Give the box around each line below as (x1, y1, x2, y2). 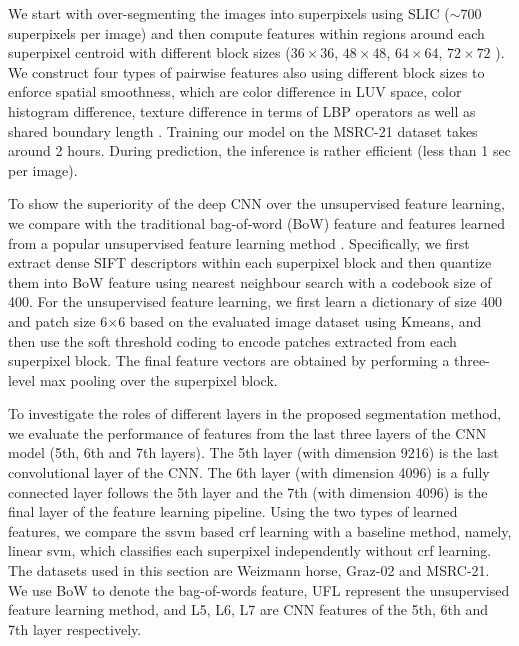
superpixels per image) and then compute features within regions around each (8, 22, 485, 43)
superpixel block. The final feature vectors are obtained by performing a (8, 350, 450, 371)
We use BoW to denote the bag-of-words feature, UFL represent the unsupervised (8, 579, 510, 600)
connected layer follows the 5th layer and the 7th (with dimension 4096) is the (8, 481, 488, 502)
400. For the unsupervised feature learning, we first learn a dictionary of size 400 (8, 291, 502, 312)
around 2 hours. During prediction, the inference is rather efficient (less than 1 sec (8, 140, 511, 161)
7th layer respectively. (8, 618, 142, 639)
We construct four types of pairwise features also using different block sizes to (8, 61, 485, 82)
